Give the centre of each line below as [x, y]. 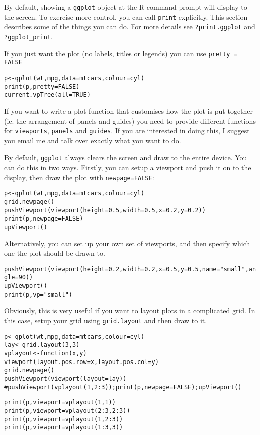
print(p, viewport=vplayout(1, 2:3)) [64, 419]
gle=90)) [19, 278]
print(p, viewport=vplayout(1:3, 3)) [64, 428]
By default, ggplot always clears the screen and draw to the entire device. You [126, 157]
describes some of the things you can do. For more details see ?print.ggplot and [130, 26]
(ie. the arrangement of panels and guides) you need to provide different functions [130, 121]
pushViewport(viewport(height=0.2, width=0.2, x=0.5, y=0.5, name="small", [126, 269]
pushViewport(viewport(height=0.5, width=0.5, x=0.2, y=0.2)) [105, 210]
